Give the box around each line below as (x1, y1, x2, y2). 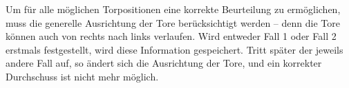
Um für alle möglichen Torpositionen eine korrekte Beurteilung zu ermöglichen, (6, 2, 341, 16)
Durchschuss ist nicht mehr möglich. (6, 69, 159, 83)
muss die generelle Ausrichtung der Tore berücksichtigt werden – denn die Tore (6, 15, 340, 30)
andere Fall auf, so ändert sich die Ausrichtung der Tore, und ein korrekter (6, 56, 322, 70)
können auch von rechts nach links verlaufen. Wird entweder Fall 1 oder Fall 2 (6, 29, 337, 43)
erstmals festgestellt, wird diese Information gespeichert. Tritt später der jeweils (6, 42, 343, 56)
